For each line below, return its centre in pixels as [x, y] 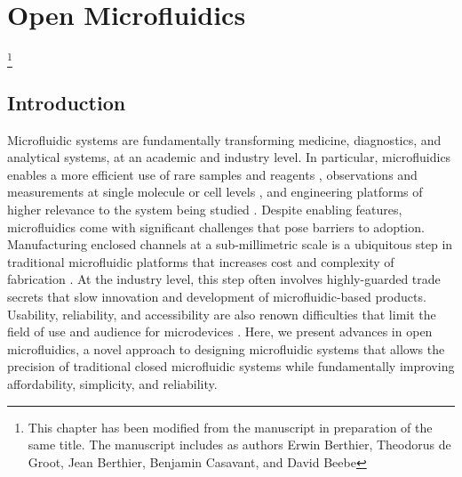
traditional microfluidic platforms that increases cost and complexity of [201, 261]
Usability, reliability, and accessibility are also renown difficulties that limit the [222, 314]
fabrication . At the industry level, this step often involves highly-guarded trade [224, 279]
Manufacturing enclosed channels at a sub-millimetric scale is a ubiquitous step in [230, 244]
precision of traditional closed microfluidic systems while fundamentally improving [231, 366]
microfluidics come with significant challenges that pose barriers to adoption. [216, 226]
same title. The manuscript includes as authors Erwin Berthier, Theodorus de [239, 445]
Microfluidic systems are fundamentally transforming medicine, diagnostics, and [224, 139]
